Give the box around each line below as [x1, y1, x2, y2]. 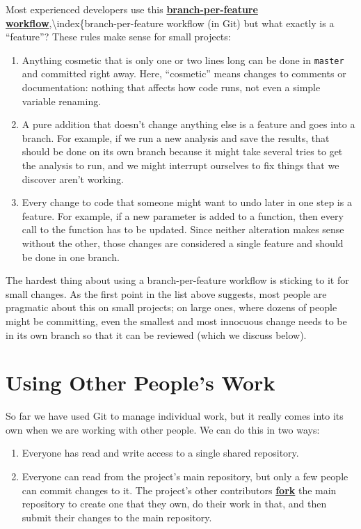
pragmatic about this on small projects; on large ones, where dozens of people [6, 300, 337, 315]
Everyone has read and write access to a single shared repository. [22, 445, 299, 460]
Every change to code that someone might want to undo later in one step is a [22, 195, 352, 210]
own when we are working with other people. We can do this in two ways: [6, 422, 320, 436]
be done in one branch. [22, 249, 120, 264]
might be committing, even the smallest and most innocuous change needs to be [6, 313, 347, 328]
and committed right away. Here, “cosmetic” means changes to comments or [22, 66, 346, 81]
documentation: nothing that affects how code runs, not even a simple [22, 80, 321, 95]
